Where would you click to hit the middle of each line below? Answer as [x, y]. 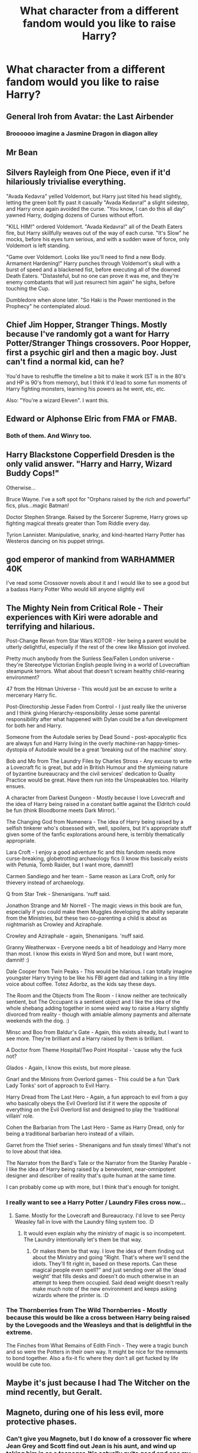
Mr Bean [22, 152]
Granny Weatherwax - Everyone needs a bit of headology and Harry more [96, 948]
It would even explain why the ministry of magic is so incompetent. [105, 1233]
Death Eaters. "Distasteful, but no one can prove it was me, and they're [92, 276]
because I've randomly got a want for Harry [88, 334]
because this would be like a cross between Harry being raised [98, 1318]
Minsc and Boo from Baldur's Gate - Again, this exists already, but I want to [98, 1032]
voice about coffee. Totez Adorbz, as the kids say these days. [81, 984]
